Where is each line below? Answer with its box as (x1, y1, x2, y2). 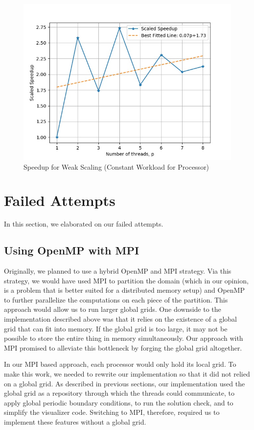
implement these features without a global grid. (4, 417, 146, 427)
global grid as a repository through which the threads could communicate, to (4, 388, 235, 398)
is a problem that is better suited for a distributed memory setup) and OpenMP (4, 285, 245, 295)
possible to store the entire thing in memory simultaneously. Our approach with (4, 333, 243, 343)
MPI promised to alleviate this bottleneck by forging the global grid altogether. (4, 342, 242, 353)
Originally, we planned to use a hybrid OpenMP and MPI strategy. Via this (4, 266, 231, 276)
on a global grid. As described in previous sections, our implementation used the (4, 378, 245, 388)
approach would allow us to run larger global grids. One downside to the (4, 304, 221, 314)
